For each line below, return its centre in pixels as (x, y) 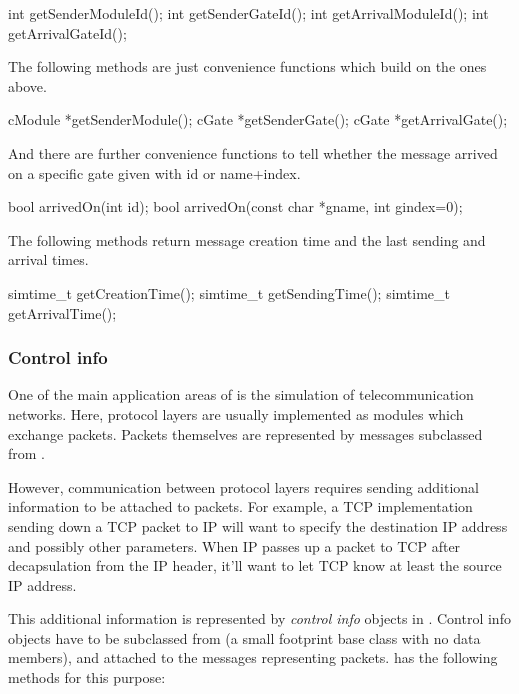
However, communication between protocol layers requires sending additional (243, 486)
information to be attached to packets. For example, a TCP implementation (240, 506)
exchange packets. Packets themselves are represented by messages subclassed (245, 433)
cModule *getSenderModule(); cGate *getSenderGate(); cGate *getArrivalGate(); (258, 119)
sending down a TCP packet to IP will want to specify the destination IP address (258, 525)
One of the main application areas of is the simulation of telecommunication (241, 394)
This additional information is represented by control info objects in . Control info (259, 618)
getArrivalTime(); (62, 312)
